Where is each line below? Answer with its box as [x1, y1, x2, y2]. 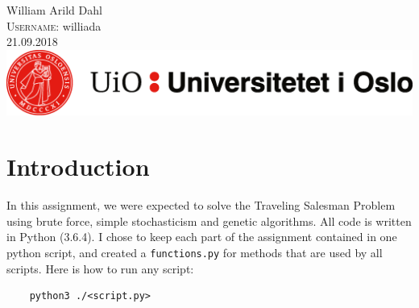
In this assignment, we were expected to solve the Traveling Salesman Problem [6, 197, 396, 214]
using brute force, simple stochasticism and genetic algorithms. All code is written [6, 212, 412, 229]
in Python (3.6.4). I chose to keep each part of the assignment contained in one [6, 228, 397, 245]
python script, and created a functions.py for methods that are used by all [6, 243, 383, 260]
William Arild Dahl [6, 2, 102, 18]
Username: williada [6, 17, 102, 34]
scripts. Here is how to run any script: [6, 260, 194, 277]
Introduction [6, 150, 150, 183]
